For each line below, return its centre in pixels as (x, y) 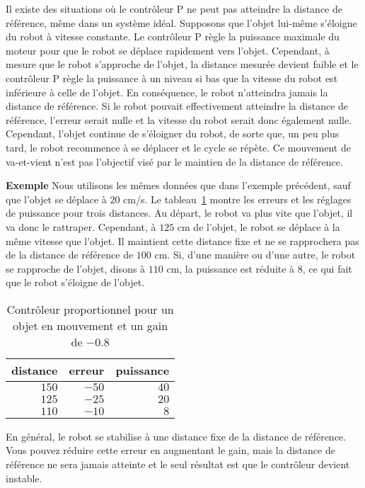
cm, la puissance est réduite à (231, 268)
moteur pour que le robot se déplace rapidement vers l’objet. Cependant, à (168, 50)
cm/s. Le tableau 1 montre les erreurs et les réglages (237, 199)
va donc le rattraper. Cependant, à (81, 226)
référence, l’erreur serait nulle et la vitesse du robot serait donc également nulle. (179, 119)
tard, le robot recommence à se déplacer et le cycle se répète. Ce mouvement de (178, 147)
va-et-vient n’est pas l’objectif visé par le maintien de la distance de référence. (174, 161)
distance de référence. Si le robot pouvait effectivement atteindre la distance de (177, 106)
